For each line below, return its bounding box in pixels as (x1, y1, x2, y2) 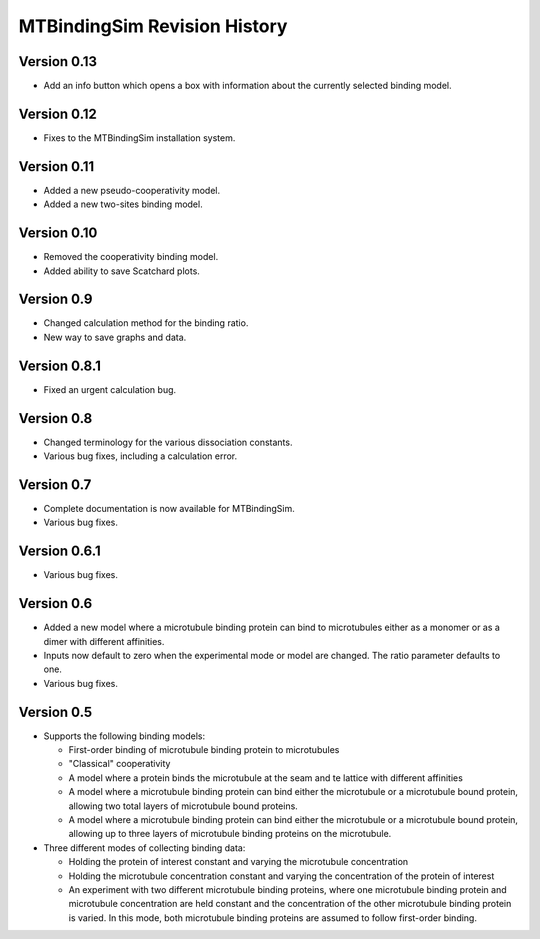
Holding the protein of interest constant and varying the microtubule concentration (68, 856, 409, 868)
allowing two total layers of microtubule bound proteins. (68, 800, 299, 812)
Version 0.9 (18, 291, 93, 308)
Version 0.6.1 (18, 543, 101, 560)
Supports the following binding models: (43, 730, 205, 742)
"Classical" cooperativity (68, 758, 171, 770)
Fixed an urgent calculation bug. (43, 383, 177, 395)
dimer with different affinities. (43, 635, 165, 647)
